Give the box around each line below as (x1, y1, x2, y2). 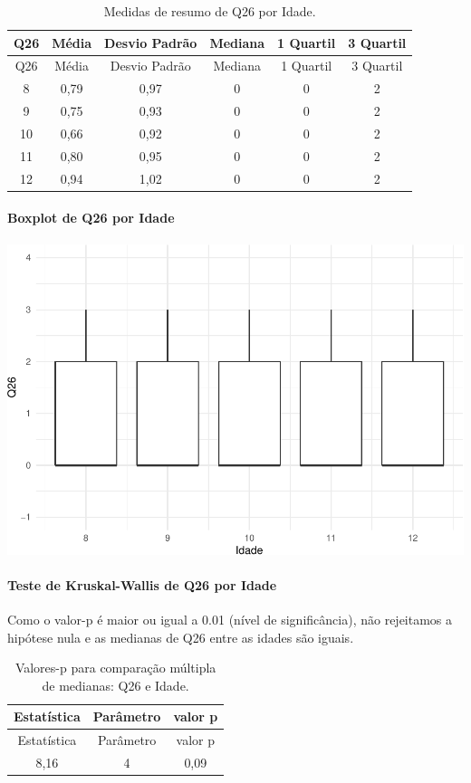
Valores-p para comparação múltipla (14, 658, 216, 677)
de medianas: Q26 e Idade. (42, 675, 189, 694)
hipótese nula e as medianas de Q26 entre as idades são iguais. (7, 627, 354, 646)
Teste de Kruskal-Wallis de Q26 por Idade (7, 575, 277, 594)
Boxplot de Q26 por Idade (7, 208, 175, 227)
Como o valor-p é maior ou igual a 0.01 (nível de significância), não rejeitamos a (7, 609, 453, 628)
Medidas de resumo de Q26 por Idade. (103, 2, 316, 20)
